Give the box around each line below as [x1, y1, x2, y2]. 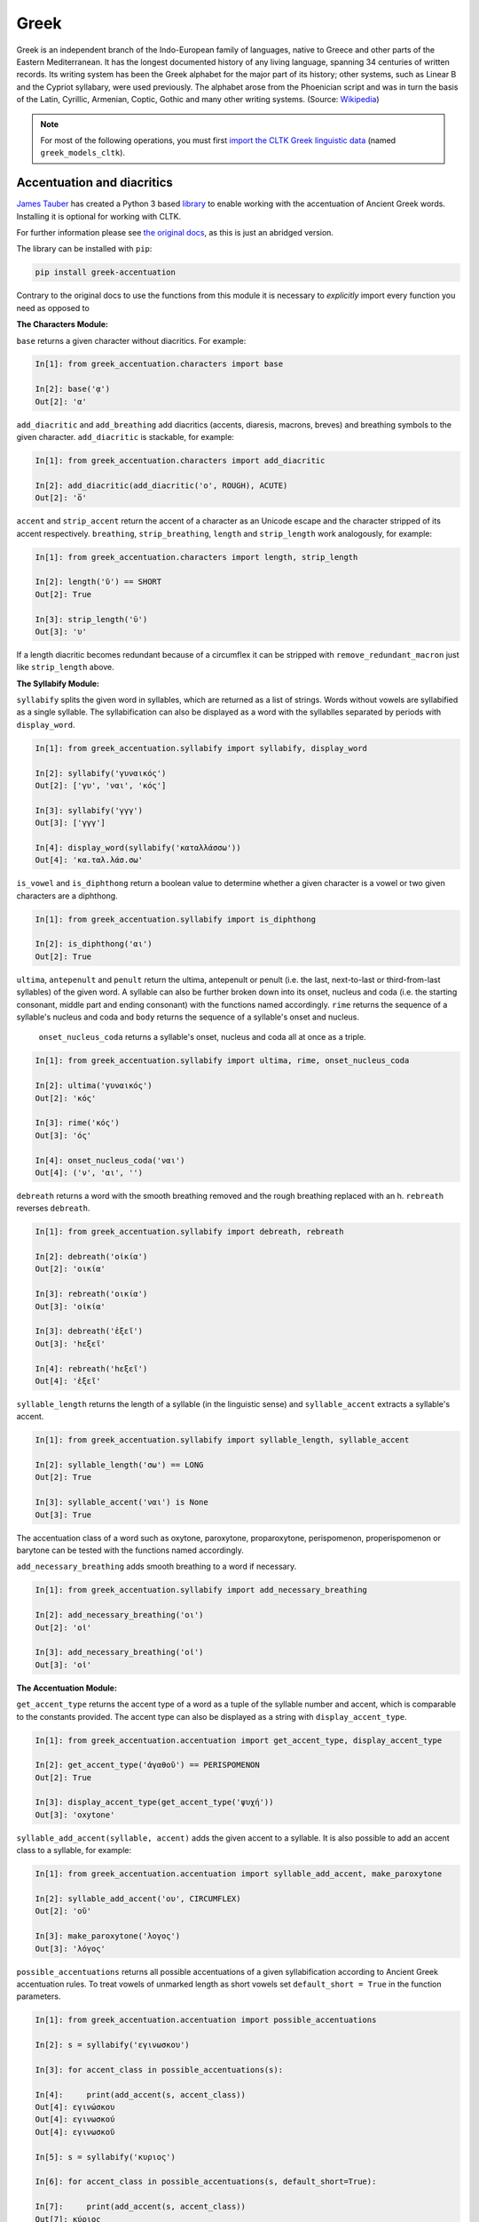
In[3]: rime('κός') [35, 1118, 120, 1128]
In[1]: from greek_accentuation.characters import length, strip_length [35, 552, 358, 562]
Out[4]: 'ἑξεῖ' [35, 1376, 101, 1386]
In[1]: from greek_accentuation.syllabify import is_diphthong [35, 914, 317, 924]
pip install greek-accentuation [35, 268, 177, 277]
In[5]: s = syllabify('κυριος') [35, 2152, 177, 2162]
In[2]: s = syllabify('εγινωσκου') [35, 2040, 190, 2050]
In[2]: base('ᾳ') [35, 384, 111, 395]
